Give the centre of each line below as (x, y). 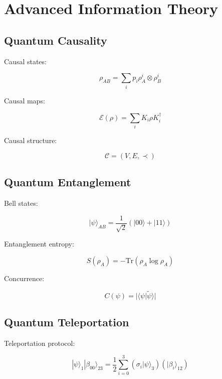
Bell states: (21, 203)
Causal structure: (31, 140)
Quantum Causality (56, 40)
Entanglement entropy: (39, 244)
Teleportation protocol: (40, 343)
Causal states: (25, 61)
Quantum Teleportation (67, 322)
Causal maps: (25, 100)
